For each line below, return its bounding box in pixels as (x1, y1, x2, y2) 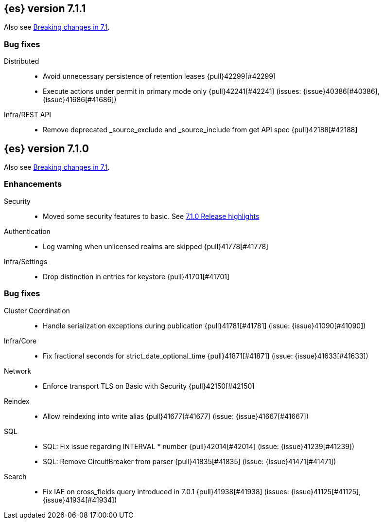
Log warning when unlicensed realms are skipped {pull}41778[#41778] (43, 242, 269, 251)
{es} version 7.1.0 (4, 142, 89, 155)
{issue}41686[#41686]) (43, 95, 117, 104)
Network (4, 366, 32, 375)
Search (4, 472, 27, 481)
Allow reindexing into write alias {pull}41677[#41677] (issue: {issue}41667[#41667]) (43, 412, 309, 420)
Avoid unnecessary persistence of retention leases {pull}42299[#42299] (43, 72, 276, 81)
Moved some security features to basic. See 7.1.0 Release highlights (43, 212, 260, 220)
